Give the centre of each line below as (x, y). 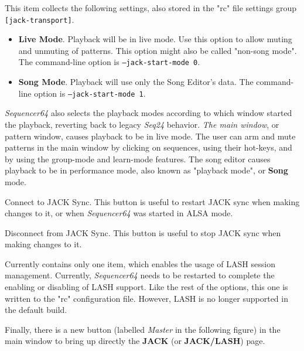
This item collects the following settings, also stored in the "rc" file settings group (151, 8)
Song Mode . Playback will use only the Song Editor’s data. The (136, 82)
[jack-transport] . (40, 19)
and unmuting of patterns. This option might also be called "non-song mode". (158, 50)
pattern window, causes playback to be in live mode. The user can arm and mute (150, 136)
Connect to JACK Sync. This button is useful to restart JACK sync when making (152, 201)
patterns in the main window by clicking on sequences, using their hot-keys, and (148, 147)
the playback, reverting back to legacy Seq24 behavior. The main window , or (142, 124)
